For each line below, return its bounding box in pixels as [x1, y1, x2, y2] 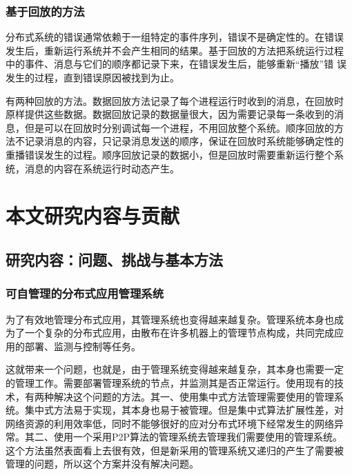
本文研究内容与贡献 [6, 201, 180, 230]
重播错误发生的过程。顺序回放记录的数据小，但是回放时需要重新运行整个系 [6, 147, 344, 161]
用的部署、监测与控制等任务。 [6, 338, 141, 353]
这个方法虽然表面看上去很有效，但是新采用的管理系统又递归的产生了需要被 [6, 443, 344, 457]
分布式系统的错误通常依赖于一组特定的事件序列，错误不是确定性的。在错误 [6, 30, 344, 44]
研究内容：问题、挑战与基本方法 [6, 248, 223, 270]
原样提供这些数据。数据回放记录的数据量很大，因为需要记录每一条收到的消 [6, 107, 344, 121]
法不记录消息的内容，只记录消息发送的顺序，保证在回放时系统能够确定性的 [6, 134, 344, 148]
